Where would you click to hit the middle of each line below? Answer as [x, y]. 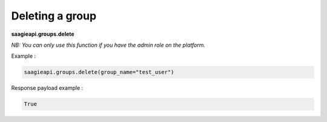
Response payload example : [47, 88]
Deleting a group [54, 16]
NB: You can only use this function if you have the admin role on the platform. [108, 45]
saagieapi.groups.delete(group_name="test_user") [99, 72]
